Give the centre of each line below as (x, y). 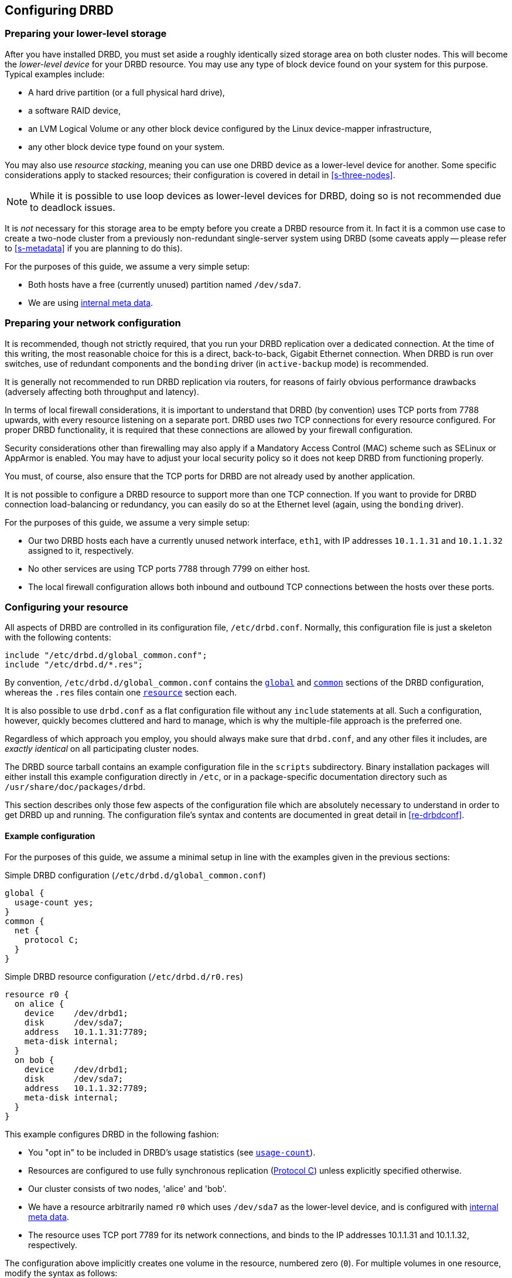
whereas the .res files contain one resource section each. (121, 693)
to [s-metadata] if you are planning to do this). (94, 248)
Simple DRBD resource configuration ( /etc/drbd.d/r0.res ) (124, 976)
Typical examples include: (55, 74)
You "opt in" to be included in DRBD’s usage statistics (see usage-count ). (172, 1152)
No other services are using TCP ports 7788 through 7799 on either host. (169, 568)
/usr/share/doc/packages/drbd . (75, 787)
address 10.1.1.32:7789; (86, 1088)
